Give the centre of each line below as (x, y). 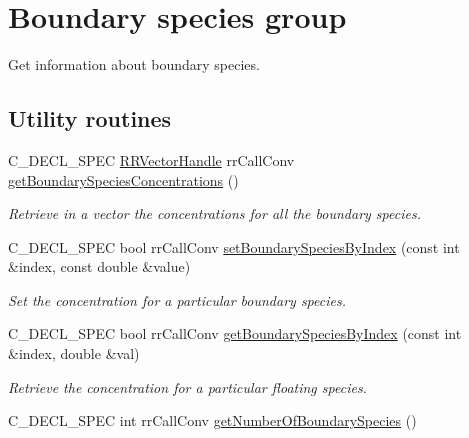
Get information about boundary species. (134, 64)
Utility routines (90, 118)
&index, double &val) (74, 353)
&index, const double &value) (99, 266)
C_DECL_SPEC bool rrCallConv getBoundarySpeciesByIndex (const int (235, 333)
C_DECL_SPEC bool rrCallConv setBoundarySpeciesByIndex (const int (234, 246)
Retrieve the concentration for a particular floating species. (187, 386)
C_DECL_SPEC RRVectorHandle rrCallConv (151, 159)
